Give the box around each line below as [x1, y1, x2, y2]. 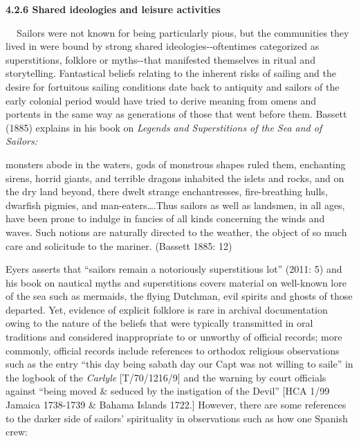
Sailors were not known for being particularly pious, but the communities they [17, 25, 349, 39]
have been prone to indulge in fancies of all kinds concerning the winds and [6, 211, 325, 226]
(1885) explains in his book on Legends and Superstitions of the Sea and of [6, 120, 322, 134]
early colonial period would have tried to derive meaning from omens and [6, 93, 317, 107]
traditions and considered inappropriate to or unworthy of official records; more [6, 330, 342, 344]
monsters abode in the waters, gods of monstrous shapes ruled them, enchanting [6, 156, 346, 171]
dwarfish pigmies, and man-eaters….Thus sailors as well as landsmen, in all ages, [6, 197, 345, 212]
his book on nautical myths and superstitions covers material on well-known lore [6, 275, 347, 289]
